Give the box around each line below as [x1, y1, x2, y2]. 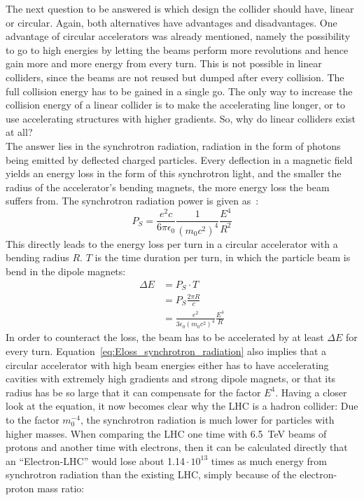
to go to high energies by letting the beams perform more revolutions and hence [6, 42, 349, 57]
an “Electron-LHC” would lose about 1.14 [6, 453, 185, 468]
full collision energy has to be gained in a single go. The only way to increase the [6, 83, 353, 98]
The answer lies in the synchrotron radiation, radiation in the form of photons [6, 138, 341, 153]
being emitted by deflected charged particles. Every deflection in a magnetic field [6, 152, 353, 167]
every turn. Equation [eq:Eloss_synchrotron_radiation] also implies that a [6, 344, 327, 359]
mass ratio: [37, 480, 85, 495]
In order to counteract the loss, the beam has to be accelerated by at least [6, 330, 324, 345]
